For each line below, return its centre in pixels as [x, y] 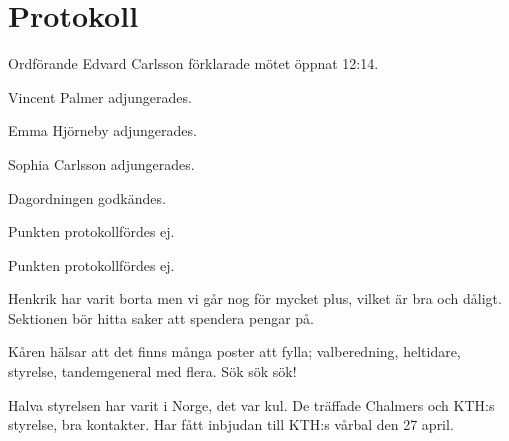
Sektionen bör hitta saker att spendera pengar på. [161, 317]
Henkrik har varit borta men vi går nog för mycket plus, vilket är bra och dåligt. [255, 298]
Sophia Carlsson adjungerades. [101, 163]
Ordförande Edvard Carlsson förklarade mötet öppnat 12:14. [193, 63]
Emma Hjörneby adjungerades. [102, 130]
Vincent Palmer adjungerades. [100, 96]
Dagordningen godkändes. [87, 197]
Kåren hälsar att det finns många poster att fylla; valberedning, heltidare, [234, 351]
